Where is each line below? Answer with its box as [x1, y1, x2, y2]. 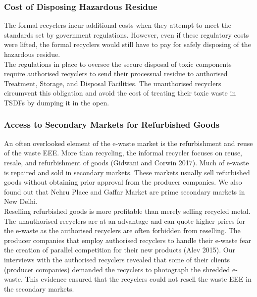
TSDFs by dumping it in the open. [4, 97, 109, 107]
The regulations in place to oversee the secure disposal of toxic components [4, 58, 232, 69]
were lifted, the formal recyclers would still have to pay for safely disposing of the [4, 39, 251, 49]
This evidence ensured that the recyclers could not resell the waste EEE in [25, 274, 252, 284]
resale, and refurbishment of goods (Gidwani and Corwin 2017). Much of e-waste [4, 157, 249, 167]
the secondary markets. [4, 283, 74, 294]
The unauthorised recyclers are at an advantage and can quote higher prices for [4, 215, 246, 226]
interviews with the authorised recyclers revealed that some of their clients [4, 254, 230, 264]
